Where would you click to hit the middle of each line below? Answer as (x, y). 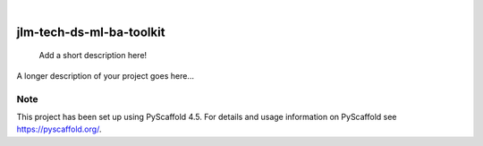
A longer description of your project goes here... (105, 75)
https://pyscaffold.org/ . (59, 129)
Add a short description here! (93, 56)
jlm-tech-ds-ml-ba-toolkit (91, 32)
